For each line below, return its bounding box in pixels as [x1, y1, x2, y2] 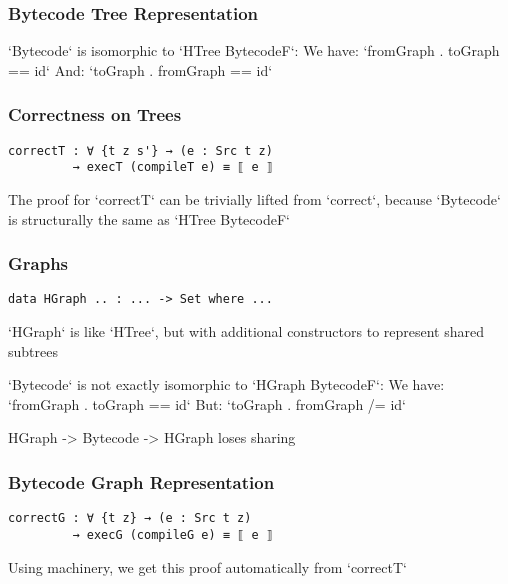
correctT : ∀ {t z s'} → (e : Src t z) [8, 143, 273, 158]
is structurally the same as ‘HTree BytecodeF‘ [8, 208, 290, 229]
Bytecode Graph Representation [8, 469, 275, 494]
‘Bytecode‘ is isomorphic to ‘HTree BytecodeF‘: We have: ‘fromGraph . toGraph [8, 40, 500, 61]
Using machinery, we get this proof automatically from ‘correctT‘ [8, 556, 407, 577]
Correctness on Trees [8, 102, 182, 127]
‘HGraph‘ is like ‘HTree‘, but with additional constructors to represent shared [8, 321, 485, 341]
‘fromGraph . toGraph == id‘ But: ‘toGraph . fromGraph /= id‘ [8, 393, 406, 414]
